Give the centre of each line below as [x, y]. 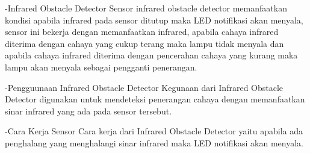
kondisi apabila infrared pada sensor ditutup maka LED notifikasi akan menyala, [154, 20]
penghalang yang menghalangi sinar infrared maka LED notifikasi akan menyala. [154, 142]
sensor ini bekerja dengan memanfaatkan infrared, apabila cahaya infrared [142, 32]
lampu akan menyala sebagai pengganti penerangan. [101, 67]
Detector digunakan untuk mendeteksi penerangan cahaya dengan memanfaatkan [155, 99]
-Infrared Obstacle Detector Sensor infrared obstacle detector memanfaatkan [146, 8]
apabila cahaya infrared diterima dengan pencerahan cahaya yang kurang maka [151, 55]
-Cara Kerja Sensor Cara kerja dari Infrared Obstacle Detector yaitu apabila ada [154, 131]
